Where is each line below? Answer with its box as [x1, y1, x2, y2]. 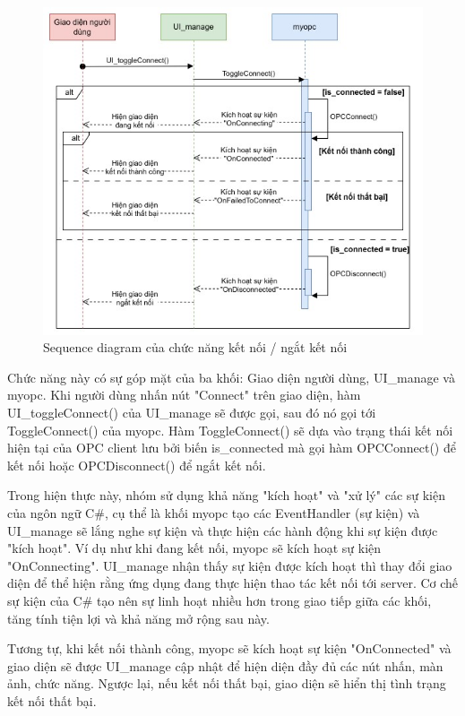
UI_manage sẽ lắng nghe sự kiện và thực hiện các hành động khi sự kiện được [7, 521, 438, 539]
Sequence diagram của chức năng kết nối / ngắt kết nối [43, 338, 348, 357]
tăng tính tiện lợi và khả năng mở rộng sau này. [7, 608, 270, 627]
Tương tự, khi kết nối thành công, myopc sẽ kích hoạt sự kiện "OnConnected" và [7, 639, 452, 658]
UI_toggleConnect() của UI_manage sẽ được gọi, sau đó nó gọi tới [7, 402, 376, 421]
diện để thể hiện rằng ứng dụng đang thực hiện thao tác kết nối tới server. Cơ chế [7, 574, 459, 592]
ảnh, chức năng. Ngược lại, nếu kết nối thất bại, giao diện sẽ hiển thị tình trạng [7, 674, 446, 693]
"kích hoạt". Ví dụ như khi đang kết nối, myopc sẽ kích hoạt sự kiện [7, 539, 382, 557]
